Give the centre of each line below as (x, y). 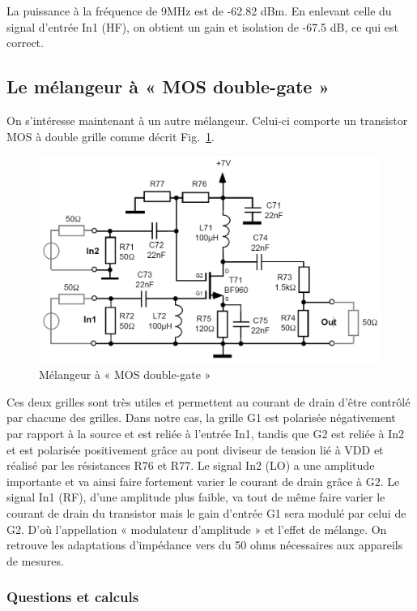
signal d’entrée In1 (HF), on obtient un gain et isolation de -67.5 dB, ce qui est (203, 26)
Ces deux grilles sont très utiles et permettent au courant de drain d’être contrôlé (208, 401)
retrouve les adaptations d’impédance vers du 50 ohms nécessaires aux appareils (205, 545)
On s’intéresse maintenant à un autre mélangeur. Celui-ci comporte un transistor (207, 120)
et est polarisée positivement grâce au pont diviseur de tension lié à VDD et (195, 449)
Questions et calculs (73, 597)
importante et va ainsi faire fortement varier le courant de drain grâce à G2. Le (203, 481)
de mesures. (35, 560)
